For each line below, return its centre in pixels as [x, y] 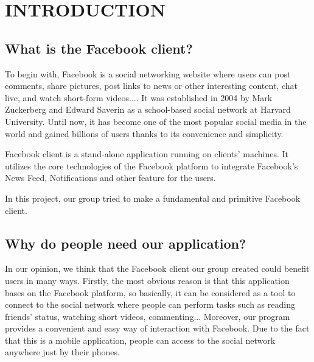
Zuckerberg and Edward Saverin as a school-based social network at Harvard [148, 109]
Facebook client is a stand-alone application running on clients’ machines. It [147, 154]
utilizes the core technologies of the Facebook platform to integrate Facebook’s [152, 165]
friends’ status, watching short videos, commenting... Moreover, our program [148, 316]
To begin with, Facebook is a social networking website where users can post [148, 73]
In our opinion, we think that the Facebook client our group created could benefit [157, 268]
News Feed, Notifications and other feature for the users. [110, 178]
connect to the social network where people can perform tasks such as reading [150, 304]
